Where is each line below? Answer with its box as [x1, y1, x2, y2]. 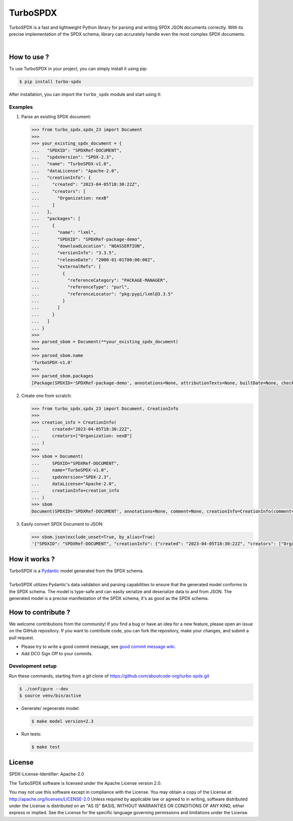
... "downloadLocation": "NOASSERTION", [31, 243, 145, 249]
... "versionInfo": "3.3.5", [31, 250, 117, 256]
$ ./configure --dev [19, 686, 68, 691]
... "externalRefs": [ [31, 264, 102, 269]
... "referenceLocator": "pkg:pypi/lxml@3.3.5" [31, 291, 173, 297]
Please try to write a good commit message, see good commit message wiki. [21, 643, 176, 650]
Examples [9, 103, 33, 110]
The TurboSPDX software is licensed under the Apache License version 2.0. [9, 780, 162, 786]
